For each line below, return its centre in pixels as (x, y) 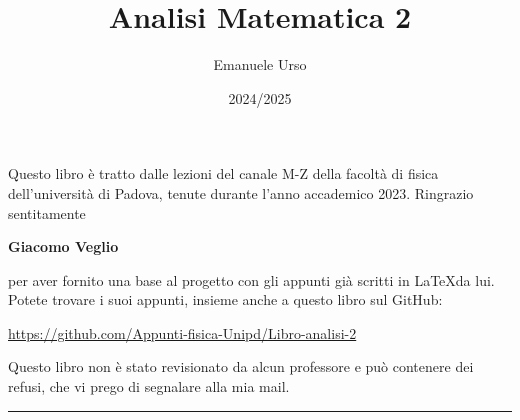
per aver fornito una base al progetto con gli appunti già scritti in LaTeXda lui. (251, 279)
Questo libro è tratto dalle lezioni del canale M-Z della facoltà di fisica (223, 173)
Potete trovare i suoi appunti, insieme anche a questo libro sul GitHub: (225, 299)
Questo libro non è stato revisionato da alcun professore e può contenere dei (241, 366)
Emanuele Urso (260, 64)
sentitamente (47, 212)
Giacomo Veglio (63, 246)
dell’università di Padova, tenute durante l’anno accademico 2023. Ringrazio (241, 192)
